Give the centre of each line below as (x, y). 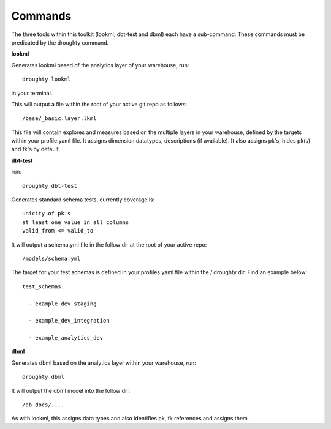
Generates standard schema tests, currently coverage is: (83, 200)
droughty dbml (43, 377)
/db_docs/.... (43, 405)
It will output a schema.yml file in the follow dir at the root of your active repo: (109, 244)
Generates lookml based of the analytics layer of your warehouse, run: (100, 65)
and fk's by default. (36, 149)
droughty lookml (47, 79)
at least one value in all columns (76, 222)
